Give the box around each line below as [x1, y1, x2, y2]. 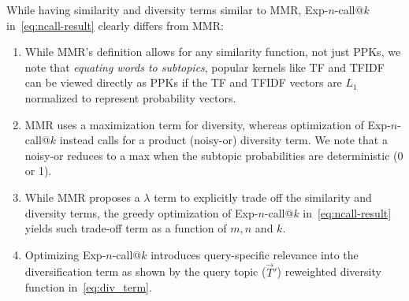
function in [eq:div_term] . [24, 279, 152, 295]
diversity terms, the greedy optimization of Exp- [24, 204, 258, 221]
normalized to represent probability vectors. [24, 89, 236, 106]
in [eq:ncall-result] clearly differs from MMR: [6, 17, 224, 33]
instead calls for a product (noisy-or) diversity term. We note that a [59, 132, 388, 148]
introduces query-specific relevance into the [151, 246, 359, 262]
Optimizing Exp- [24, 246, 106, 262]
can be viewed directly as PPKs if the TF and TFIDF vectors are [24, 74, 342, 91]
